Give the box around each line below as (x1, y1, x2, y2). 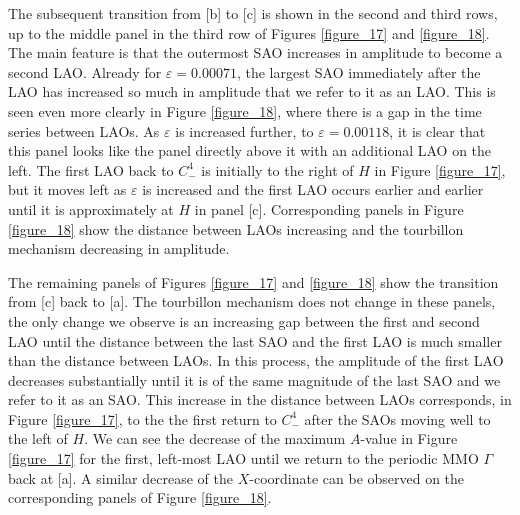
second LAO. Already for (8, 61, 162, 82)
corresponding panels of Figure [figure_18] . (8, 487, 272, 508)
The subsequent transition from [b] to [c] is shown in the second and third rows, (8, 3, 498, 23)
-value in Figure (360, 428, 458, 449)
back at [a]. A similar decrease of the (8, 467, 233, 488)
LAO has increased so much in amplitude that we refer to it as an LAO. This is (8, 81, 496, 102)
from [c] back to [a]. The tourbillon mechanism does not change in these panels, (8, 291, 496, 312)
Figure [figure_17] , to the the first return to (8, 408, 277, 429)
